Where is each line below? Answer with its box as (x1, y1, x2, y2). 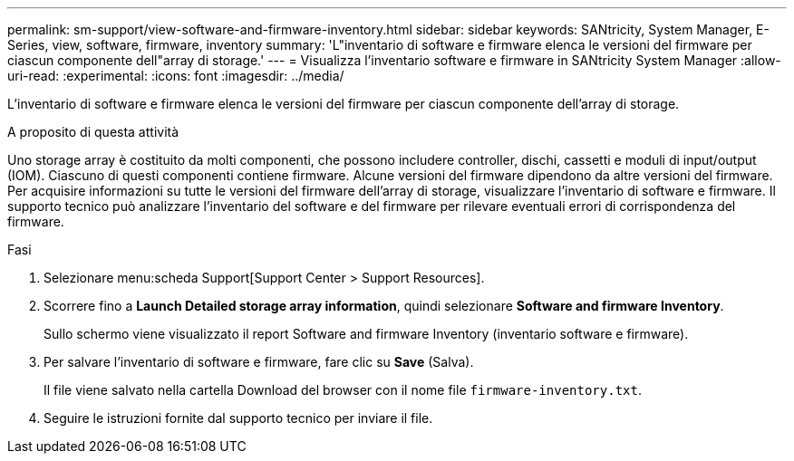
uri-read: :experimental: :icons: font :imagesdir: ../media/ (7, 68, 344, 83)
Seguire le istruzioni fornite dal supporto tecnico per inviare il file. (44, 410, 433, 426)
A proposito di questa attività (7, 124, 179, 139)
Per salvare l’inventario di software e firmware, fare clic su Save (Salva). (44, 354, 474, 370)
